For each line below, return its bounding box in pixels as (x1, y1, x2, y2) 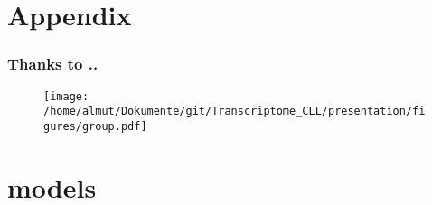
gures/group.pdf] (43, 119, 147, 133)
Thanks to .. (7, 52, 99, 75)
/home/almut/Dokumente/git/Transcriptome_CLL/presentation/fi (43, 105, 426, 118)
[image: (43, 89, 89, 103)
